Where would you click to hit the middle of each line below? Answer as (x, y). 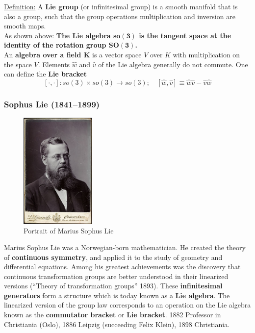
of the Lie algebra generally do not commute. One (173, 64)
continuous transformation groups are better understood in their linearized (116, 276)
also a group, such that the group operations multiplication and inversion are (120, 16)
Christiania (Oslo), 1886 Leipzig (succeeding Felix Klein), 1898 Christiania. (117, 324)
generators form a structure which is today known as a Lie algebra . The (117, 295)
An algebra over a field (43, 54)
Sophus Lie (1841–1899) (52, 104)
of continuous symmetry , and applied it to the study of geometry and (113, 257)
